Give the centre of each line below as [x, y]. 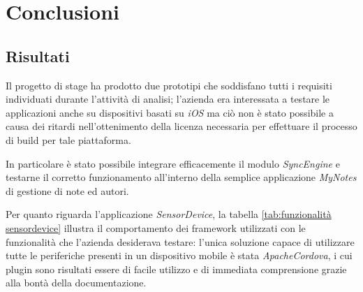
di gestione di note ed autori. [67, 190]
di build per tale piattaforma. [68, 139]
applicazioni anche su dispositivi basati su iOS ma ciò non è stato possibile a [170, 112]
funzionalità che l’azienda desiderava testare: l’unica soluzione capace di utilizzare [180, 241]
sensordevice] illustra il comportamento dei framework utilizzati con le [156, 227]
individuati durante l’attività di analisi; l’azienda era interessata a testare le [168, 99]
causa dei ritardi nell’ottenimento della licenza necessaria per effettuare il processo [181, 126]
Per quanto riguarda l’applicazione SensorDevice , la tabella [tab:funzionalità [169, 214]
